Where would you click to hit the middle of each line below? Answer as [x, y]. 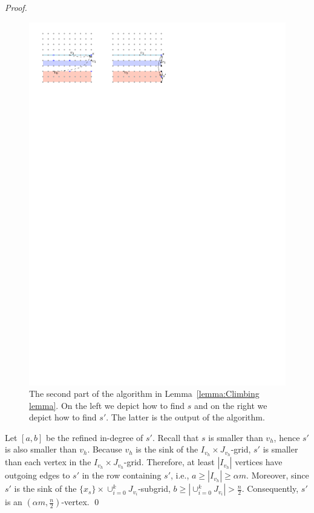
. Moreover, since [278, 475]
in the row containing [122, 475]
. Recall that [175, 437]
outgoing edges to [38, 475]
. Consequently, [270, 488]
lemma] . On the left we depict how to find [107, 405]
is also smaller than [41, 449]
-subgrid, [154, 488]
